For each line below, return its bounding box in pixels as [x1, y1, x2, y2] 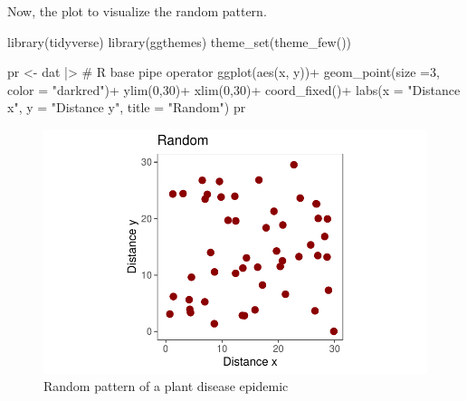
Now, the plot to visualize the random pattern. [7, 2, 267, 20]
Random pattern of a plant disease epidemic [43, 377, 289, 396]
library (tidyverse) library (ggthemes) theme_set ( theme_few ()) [7, 32, 352, 51]
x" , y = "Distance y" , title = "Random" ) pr [7, 98, 246, 117]
